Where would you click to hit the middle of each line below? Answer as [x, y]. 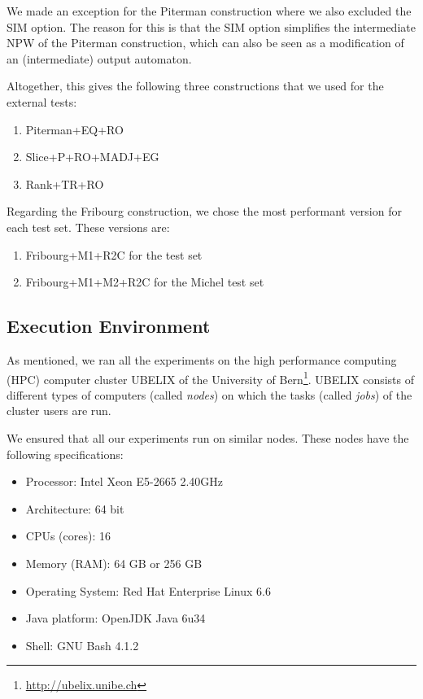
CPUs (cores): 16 [68, 536]
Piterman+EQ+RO [74, 129]
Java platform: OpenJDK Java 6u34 [116, 618]
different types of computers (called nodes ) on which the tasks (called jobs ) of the [209, 394]
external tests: [42, 101]
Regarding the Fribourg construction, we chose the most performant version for [204, 211]
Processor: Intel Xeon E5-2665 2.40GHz [124, 481]
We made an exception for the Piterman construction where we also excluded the [209, 11]
